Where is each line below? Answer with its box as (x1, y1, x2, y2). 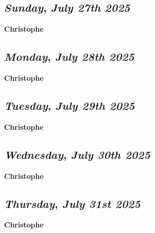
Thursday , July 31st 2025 (4, 195, 141, 211)
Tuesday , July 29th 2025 (4, 97, 135, 113)
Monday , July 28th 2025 (4, 49, 135, 64)
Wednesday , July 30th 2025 (4, 146, 150, 162)
